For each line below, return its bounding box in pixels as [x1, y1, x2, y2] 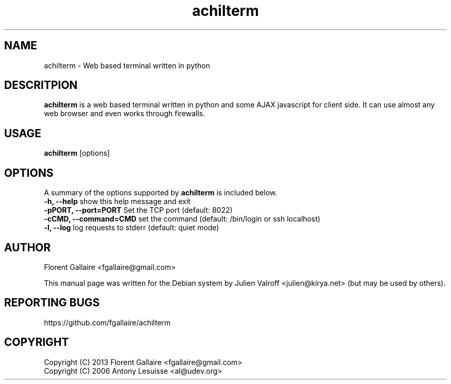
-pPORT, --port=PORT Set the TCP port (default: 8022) [44, 206, 233, 215]
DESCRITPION [4, 79, 78, 92]
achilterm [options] [44, 149, 110, 158]
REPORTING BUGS [4, 296, 100, 309]
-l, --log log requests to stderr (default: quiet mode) [44, 223, 219, 232]
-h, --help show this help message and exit [44, 197, 190, 206]
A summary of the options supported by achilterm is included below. [44, 188, 277, 197]
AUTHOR [4, 241, 51, 254]
